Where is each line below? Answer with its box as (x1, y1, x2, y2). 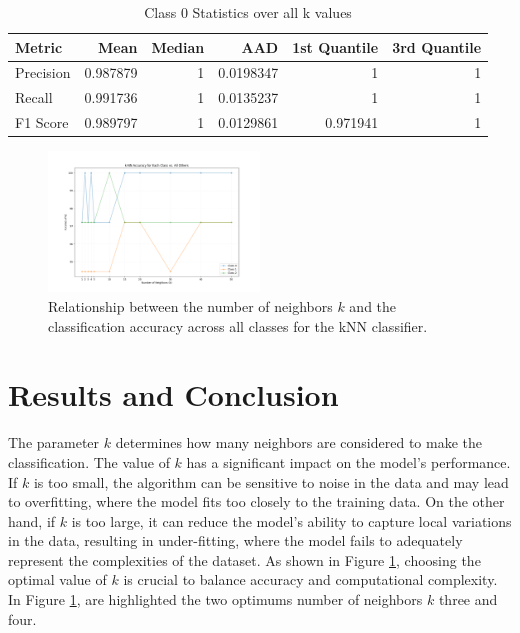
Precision (15, 62, 71, 83)
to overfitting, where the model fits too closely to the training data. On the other (8, 491, 505, 512)
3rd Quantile (392, 36, 482, 57)
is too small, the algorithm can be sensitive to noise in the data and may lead (33, 471, 509, 492)
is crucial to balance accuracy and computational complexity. (123, 569, 498, 590)
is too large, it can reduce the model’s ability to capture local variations (71, 510, 512, 531)
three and (438, 589, 498, 610)
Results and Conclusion (8, 374, 339, 415)
